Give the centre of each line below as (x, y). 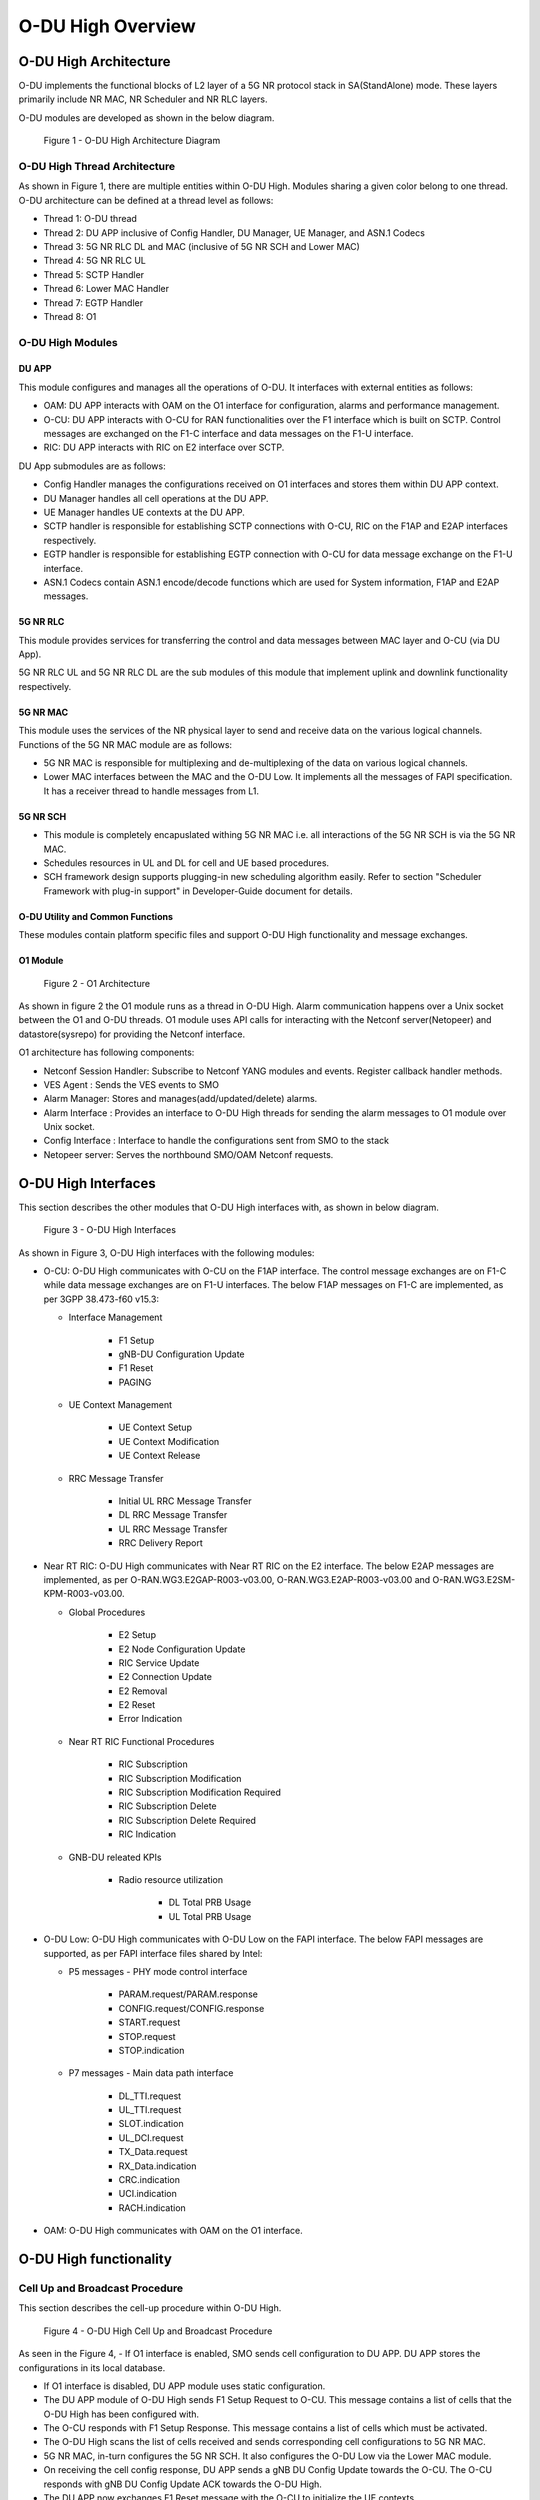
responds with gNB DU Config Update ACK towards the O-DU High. (182, 2484)
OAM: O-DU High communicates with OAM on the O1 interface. (173, 2231)
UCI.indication (147, 2194)
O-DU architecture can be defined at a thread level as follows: (146, 200)
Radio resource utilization (171, 1879)
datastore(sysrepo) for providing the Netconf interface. (131, 1034)
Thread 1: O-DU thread (90, 219)
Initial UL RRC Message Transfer (185, 1501)
